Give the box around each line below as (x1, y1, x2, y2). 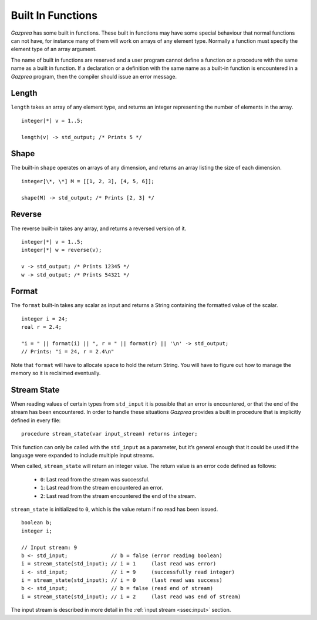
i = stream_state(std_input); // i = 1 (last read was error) (21, 561, 217, 567)
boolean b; (21, 520, 53, 526)
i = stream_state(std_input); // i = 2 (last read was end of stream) (21, 593, 241, 600)
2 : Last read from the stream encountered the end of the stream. (40, 492, 197, 499)
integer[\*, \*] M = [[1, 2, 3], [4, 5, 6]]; (21, 178, 155, 184)
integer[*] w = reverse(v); (21, 247, 102, 254)
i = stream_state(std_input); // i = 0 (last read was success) (21, 577, 222, 584)
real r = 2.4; (21, 324, 62, 331)
